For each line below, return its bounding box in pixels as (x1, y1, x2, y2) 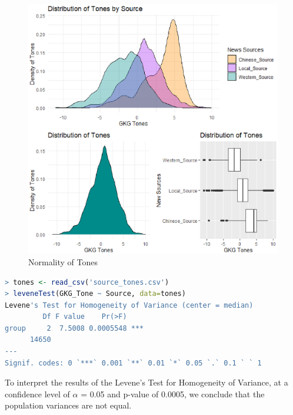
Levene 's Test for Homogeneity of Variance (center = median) (5, 301, 254, 309)
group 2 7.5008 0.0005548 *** (5, 324, 144, 332)
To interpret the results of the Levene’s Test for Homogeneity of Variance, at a (5, 376, 288, 388)
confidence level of (5, 387, 70, 400)
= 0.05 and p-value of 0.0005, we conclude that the (81, 387, 265, 400)
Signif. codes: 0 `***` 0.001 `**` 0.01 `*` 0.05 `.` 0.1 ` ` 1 (5, 358, 262, 367)
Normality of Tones (28, 255, 98, 268)
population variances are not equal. (5, 399, 132, 411)
